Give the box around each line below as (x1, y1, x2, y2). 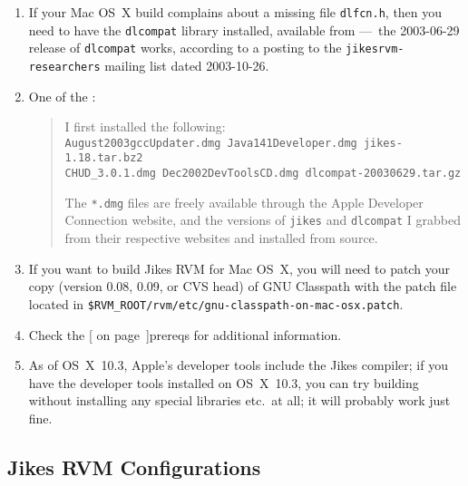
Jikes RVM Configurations (7, 452, 261, 481)
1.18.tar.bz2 (64, 151, 143, 165)
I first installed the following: (64, 117, 226, 136)
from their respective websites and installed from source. (64, 228, 378, 248)
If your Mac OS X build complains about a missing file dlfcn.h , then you (28, 3, 443, 21)
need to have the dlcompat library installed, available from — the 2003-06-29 (28, 20, 460, 39)
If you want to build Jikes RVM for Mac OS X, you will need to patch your (28, 258, 450, 277)
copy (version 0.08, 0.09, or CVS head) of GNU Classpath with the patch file (28, 277, 457, 296)
